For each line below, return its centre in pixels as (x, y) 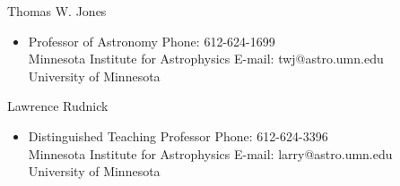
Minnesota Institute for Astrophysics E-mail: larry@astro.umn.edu (210, 153)
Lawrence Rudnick (58, 106)
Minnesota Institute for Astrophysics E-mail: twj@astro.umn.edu (206, 59)
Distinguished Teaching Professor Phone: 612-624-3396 (178, 135)
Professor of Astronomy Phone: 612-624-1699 (152, 41)
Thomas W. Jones (57, 11)
